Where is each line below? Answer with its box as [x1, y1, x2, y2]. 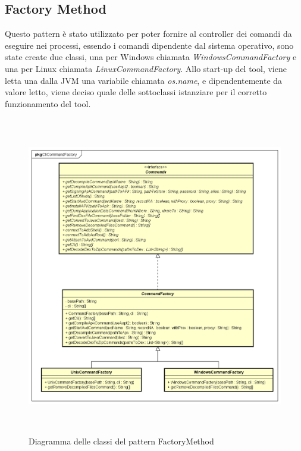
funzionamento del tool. [5, 97, 91, 109]
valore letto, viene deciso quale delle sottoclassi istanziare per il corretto [5, 86, 267, 98]
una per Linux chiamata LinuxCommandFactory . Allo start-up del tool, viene [5, 62, 287, 74]
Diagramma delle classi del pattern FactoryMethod [29, 435, 214, 447]
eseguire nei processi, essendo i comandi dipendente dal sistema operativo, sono [5, 39, 294, 51]
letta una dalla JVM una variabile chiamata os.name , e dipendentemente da [5, 74, 283, 86]
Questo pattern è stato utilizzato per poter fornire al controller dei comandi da [5, 27, 292, 40]
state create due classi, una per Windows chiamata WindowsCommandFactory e [5, 51, 297, 63]
